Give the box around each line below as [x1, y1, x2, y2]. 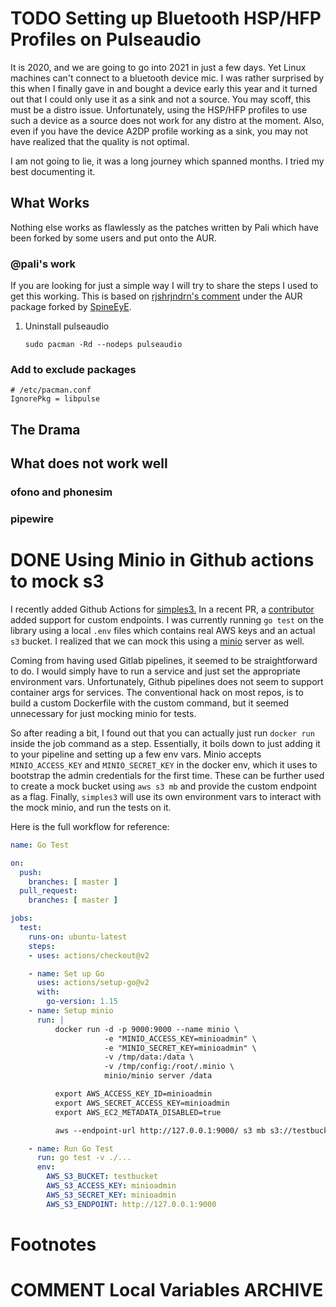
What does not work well [10, 455, 168, 472]
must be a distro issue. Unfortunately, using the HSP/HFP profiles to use [10, 103, 308, 116]
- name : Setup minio [28, 1006, 114, 1016]
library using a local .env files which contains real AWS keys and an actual [10, 624, 316, 636]
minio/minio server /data [104, 1071, 213, 1081]
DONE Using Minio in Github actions [10, 549, 315, 572]
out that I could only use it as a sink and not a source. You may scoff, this [10, 93, 311, 105]
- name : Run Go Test [28, 1143, 114, 1154]
